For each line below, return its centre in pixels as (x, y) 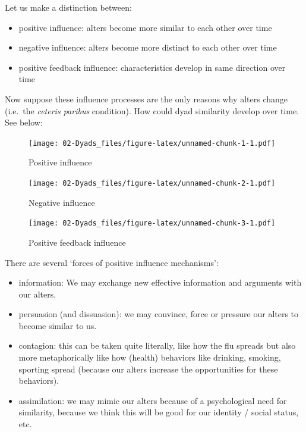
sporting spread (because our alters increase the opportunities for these (148, 369)
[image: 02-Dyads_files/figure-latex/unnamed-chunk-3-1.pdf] (152, 223)
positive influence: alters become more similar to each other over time (145, 27)
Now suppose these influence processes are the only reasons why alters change (146, 98)
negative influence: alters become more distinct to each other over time (148, 47)
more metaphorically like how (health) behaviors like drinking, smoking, (150, 357)
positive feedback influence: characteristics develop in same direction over (152, 67)
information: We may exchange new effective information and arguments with (160, 282)
